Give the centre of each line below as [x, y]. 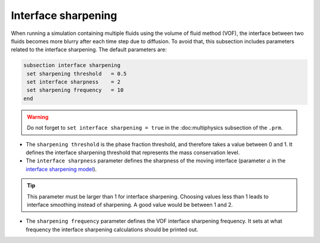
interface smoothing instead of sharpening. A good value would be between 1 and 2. [130, 204]
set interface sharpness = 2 [74, 82]
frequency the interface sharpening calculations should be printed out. [112, 229]
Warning [38, 117]
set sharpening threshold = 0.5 [77, 73]
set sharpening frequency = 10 [75, 90]
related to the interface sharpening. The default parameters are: [89, 50]
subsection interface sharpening [72, 65]
